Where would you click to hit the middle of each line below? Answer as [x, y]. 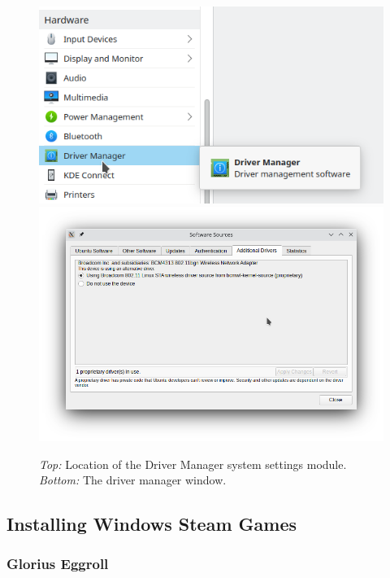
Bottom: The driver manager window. [133, 480]
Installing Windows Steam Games [152, 524]
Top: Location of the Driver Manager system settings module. [193, 464]
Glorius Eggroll [58, 564]
